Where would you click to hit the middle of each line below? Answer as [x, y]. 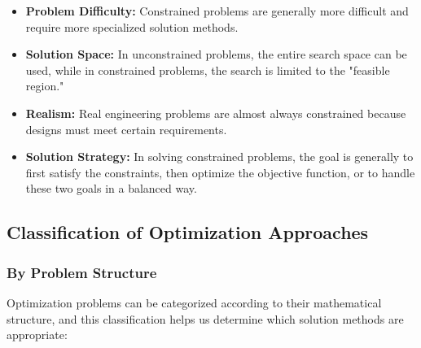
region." [45, 86]
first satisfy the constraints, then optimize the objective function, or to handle [220, 172]
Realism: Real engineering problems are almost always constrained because [216, 113]
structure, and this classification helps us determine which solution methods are [205, 318]
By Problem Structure [82, 272]
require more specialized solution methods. [132, 26]
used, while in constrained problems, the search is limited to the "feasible [208, 70]
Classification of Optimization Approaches [188, 232]
